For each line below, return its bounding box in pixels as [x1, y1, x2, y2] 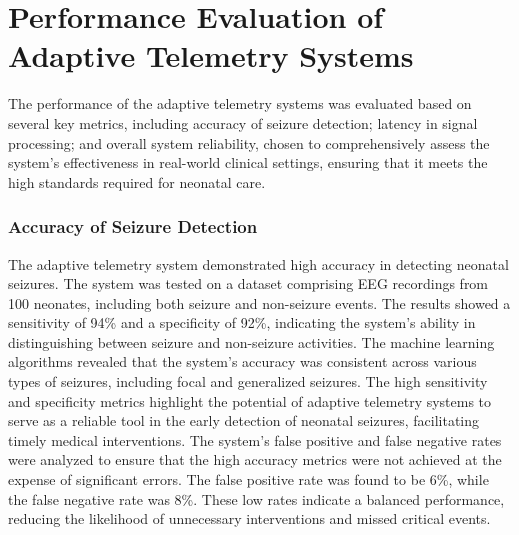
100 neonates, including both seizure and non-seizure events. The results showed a [8, 292, 511, 313]
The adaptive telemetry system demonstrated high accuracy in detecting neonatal [8, 253, 509, 274]
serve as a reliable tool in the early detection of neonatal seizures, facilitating [8, 410, 480, 431]
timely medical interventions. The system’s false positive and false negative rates [8, 429, 502, 450]
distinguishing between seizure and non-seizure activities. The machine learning [8, 331, 495, 352]
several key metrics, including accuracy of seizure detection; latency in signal [8, 112, 478, 133]
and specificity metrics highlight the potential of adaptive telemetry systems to [8, 390, 492, 411]
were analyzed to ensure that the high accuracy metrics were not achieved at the [8, 449, 502, 470]
